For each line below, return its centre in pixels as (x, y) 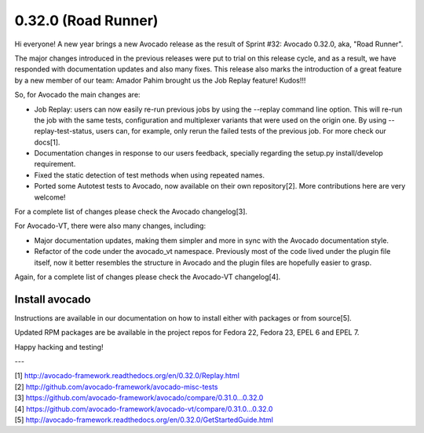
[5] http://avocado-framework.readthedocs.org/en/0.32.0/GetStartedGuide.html (144, 420)
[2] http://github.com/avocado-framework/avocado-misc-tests (116, 387)
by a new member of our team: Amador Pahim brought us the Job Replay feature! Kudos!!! (160, 80)
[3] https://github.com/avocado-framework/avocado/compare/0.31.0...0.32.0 (139, 398)
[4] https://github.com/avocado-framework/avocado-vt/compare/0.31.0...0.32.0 (144, 409)
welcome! (50, 197)
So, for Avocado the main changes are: (77, 95)
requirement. (55, 164)
